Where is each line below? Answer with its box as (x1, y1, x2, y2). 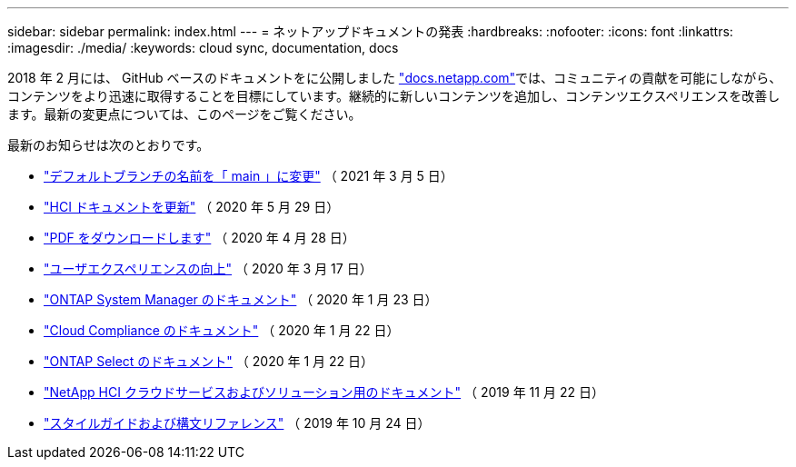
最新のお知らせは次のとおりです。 (7, 137, 210, 153)
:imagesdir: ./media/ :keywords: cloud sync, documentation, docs (7, 40, 399, 55)
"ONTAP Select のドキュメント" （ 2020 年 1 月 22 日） (44, 353, 373, 369)
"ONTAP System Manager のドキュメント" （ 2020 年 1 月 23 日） (44, 292, 438, 307)
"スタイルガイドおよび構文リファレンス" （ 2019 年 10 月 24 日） (44, 415, 431, 431)
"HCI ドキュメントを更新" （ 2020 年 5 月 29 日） (44, 199, 340, 214)
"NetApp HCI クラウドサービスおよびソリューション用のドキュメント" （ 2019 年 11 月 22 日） (44, 384, 604, 400)
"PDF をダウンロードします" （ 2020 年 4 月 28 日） (44, 230, 355, 245)
